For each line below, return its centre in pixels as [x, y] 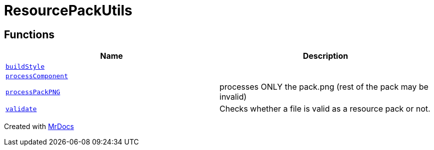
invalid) [233, 97]
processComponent [37, 76]
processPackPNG [33, 92]
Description [325, 56]
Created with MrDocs [39, 127]
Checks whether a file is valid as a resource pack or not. [325, 109]
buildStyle [25, 67]
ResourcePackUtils [68, 10]
